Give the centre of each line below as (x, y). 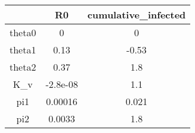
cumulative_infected (137, 15)
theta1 (23, 50)
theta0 (23, 32)
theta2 (23, 67)
